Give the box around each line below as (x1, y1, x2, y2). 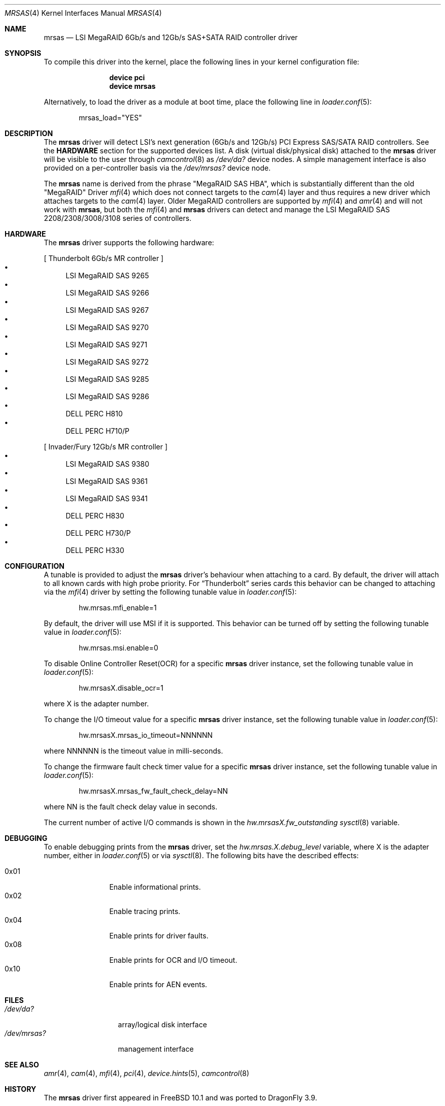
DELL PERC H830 (65, 511, 124, 520)
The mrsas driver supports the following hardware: (44, 238, 214, 247)
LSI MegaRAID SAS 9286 (65, 392, 149, 401)
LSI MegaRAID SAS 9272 (65, 357, 149, 366)
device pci (109, 73, 145, 82)
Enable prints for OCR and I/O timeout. (109, 956, 237, 964)
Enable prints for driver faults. (109, 931, 209, 940)
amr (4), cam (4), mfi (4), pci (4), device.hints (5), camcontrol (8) (44, 1069, 250, 1078)
